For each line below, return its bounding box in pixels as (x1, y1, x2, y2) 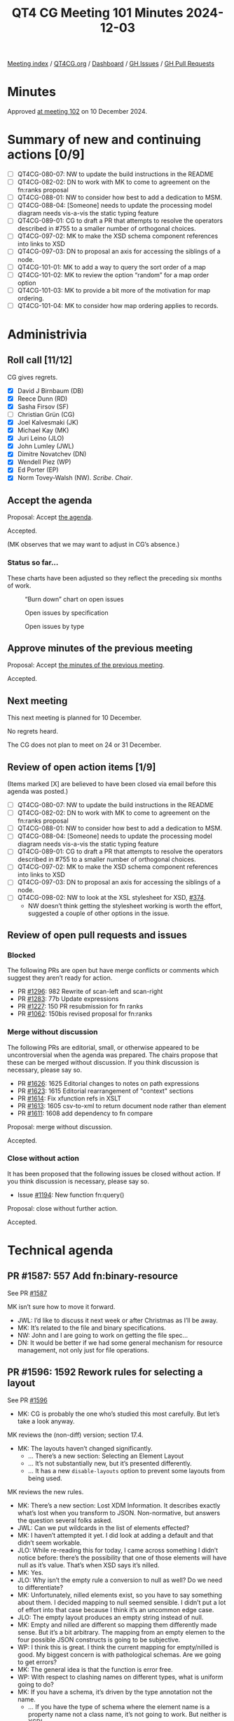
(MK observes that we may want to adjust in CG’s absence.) (7, 540, 180, 549)
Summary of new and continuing (7, 132, 202, 148)
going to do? (17, 1680, 54, 1689)
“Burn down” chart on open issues (25, 594, 124, 603)
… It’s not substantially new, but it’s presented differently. (27, 1458, 193, 1468)
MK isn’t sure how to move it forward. (7, 1302, 116, 1310)
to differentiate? (17, 1583, 64, 1591)
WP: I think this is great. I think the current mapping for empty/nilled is (17, 1642, 219, 1651)
